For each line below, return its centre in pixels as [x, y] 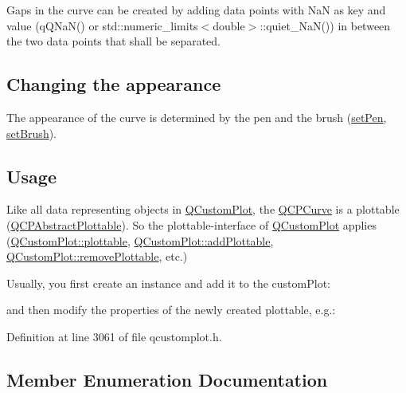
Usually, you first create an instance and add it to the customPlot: [168, 283]
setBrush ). [32, 133]
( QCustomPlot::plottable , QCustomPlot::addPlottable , [140, 240]
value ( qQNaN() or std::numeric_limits [102, 25]
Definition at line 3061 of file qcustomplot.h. [114, 336]
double [229, 25]
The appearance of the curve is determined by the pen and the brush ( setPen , [197, 117]
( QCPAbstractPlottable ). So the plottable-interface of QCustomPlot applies [191, 224]
